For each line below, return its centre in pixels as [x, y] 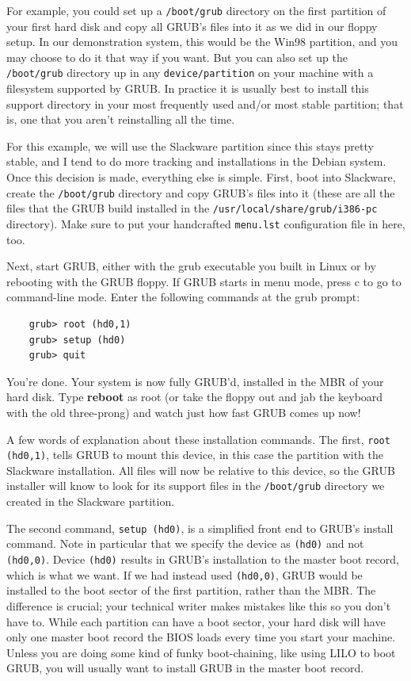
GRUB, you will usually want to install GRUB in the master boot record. [185, 668]
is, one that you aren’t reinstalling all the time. [121, 119]
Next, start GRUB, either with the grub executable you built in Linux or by [191, 266]
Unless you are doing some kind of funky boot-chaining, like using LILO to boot [201, 652]
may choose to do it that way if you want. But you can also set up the [177, 57]
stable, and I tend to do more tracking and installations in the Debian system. [196, 161]
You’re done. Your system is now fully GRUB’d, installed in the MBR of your [195, 381]
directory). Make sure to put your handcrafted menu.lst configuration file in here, [206, 223]
